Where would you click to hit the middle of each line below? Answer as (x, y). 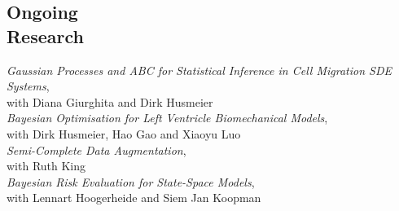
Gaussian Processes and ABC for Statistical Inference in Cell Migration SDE (199, 70)
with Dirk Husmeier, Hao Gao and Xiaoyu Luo (124, 133)
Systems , (28, 86)
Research (45, 35)
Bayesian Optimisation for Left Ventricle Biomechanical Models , (167, 118)
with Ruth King (46, 166)
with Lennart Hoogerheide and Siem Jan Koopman (134, 198)
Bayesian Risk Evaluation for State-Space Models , (131, 181)
